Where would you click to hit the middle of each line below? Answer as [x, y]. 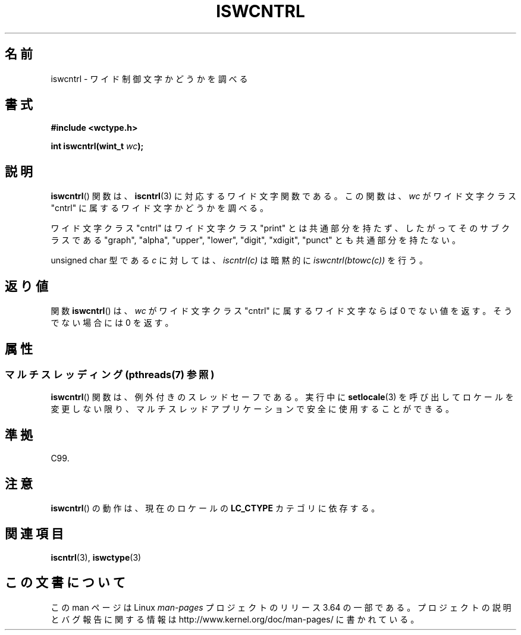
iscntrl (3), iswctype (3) [96, 557]
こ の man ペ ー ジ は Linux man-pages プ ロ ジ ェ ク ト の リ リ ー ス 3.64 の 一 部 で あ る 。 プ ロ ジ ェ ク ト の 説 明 [281, 607]
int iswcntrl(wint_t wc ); [97, 146]
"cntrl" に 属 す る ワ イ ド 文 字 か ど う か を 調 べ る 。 [160, 208]
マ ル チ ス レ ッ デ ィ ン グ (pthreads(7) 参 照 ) [110, 374]
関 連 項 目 [34, 534]
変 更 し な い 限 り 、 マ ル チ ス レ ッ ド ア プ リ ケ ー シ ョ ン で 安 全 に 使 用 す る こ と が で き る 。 [252, 409]
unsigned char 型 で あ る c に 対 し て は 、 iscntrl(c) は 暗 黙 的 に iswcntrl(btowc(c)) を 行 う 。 [239, 260]
